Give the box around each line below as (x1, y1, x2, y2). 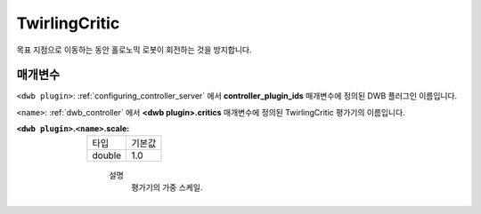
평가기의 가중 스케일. (131, 182, 203, 193)
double (92, 149, 122, 162)
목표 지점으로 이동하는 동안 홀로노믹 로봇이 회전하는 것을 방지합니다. (16, 44, 252, 55)
